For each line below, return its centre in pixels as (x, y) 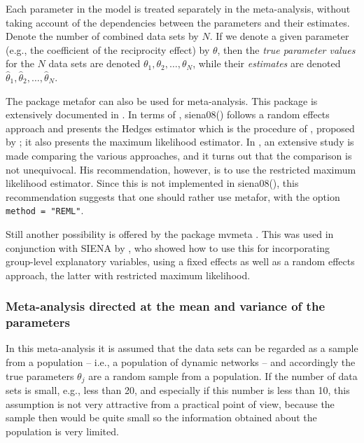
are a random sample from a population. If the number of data (223, 375)
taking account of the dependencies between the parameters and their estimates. (178, 22)
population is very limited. (62, 431)
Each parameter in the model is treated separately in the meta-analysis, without (178, 8)
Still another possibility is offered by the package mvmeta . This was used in (170, 233)
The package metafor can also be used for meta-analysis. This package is (162, 100)
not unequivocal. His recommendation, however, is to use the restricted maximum (181, 169)
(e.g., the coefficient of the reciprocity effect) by (108, 49)
